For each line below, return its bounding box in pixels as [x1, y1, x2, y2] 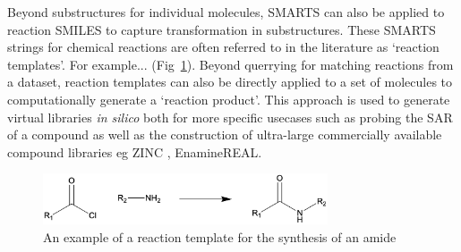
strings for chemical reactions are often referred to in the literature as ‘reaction [7, 38, 440, 56]
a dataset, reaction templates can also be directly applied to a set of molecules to [7, 72, 453, 91]
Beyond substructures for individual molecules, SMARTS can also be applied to [7, 3, 445, 21]
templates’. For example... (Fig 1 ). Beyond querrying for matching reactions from [7, 55, 454, 73]
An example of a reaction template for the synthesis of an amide [43, 227, 397, 246]
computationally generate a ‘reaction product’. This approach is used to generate [7, 89, 450, 108]
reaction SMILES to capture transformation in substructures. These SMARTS [7, 20, 436, 38]
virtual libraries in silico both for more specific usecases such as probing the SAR [7, 107, 453, 126]
